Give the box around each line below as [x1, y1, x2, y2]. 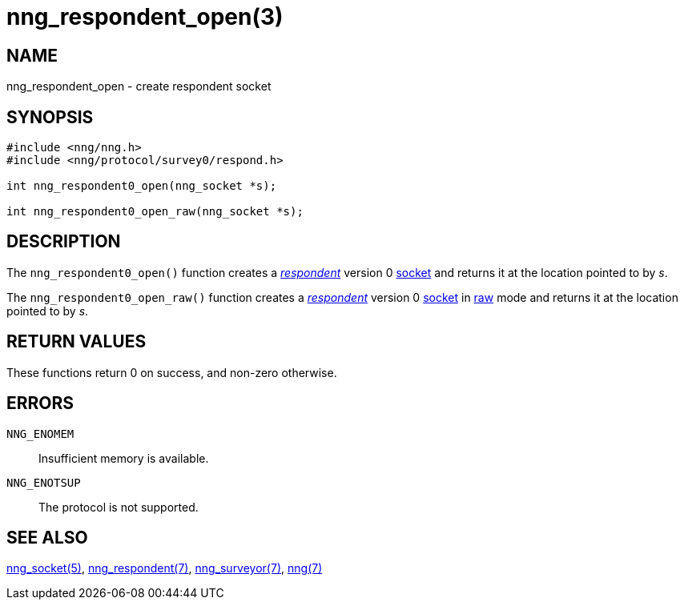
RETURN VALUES [6, 331, 147, 352]
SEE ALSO [6, 527, 88, 548]
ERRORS [6, 393, 74, 414]
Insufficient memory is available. [38, 451, 209, 465]
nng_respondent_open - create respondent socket [6, 79, 272, 94]
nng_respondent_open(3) [6, 3, 284, 30]
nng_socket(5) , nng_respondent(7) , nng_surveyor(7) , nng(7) [6, 561, 323, 576]
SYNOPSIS [6, 106, 94, 127]
